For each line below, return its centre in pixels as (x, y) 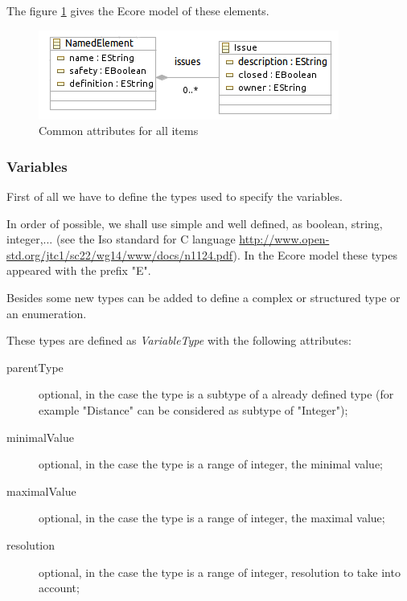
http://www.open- (284, 239)
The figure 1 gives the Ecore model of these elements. (138, 10)
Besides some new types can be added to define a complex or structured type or (203, 297)
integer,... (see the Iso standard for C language (121, 239)
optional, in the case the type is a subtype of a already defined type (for (216, 394)
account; (59, 588)
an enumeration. (47, 313)
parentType (35, 367)
